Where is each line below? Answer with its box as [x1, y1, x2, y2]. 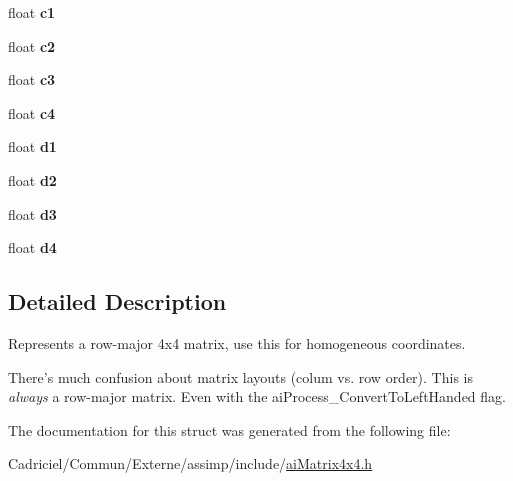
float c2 [8, 35, 56, 56]
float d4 [8, 237, 57, 258]
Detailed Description [8, 286, 227, 317]
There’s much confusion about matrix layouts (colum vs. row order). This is [8, 366, 473, 387]
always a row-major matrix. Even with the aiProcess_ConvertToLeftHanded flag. [8, 386, 506, 407]
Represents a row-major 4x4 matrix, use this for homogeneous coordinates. [8, 332, 466, 353]
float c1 [8, 2, 56, 22]
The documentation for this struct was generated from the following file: [8, 419, 451, 440]
